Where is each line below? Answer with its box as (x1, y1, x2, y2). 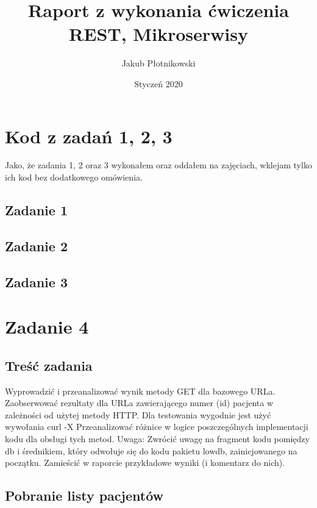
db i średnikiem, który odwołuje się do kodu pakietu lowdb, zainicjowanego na (5, 444, 297, 457)
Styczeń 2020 (134, 77, 183, 90)
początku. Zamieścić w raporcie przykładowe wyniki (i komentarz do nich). (5, 456, 285, 469)
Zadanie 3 (5, 272, 68, 291)
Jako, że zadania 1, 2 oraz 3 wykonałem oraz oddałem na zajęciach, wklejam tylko (5, 159, 312, 171)
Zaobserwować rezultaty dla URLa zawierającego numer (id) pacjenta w (5, 396, 274, 409)
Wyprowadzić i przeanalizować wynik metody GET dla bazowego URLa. (5, 384, 276, 397)
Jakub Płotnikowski (121, 57, 196, 70)
